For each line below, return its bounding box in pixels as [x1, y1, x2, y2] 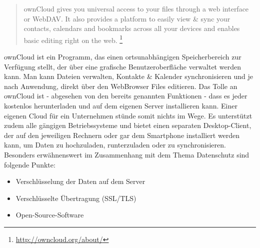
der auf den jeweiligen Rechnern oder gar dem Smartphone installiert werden [4, 129, 240, 140]
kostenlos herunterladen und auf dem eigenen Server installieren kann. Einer [4, 100, 237, 110]
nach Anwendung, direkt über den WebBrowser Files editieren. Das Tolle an [4, 80, 237, 91]
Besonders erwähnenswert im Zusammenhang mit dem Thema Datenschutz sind [4, 149, 249, 159]
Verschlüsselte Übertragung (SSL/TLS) [15, 192, 136, 203]
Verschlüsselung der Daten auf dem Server [15, 176, 145, 186]
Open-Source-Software [15, 209, 84, 220]
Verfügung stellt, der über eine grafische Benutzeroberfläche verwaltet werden [4, 61, 241, 71]
